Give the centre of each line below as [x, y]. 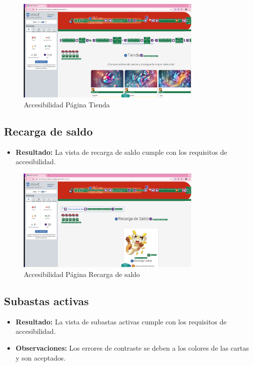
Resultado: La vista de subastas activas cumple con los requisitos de [121, 321]
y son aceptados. [41, 357]
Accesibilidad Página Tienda [67, 105]
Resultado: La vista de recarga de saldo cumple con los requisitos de [121, 152]
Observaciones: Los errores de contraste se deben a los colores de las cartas [132, 348]
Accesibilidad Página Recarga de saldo [82, 274]
